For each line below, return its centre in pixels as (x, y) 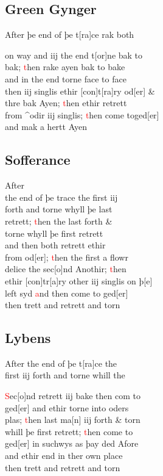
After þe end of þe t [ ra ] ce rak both (70, 34)
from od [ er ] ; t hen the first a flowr (67, 257)
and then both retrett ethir (55, 245)
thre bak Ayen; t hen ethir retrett (66, 103)
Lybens (28, 338)
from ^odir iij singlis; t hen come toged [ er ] (82, 114)
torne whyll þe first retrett (54, 233)
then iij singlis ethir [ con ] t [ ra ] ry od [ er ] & (80, 91)
